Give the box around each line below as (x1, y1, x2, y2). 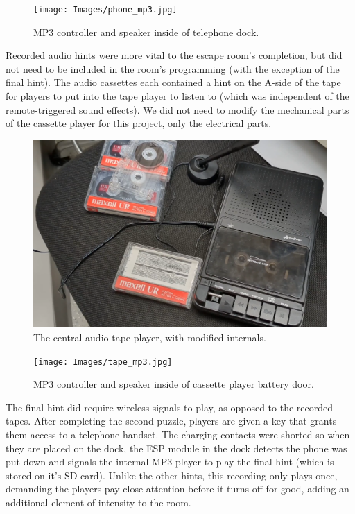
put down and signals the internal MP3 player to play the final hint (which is (6, 454, 334, 469)
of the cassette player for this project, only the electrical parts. (6, 116, 272, 130)
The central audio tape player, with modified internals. (33, 329, 266, 344)
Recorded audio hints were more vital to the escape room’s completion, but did (6, 48, 343, 62)
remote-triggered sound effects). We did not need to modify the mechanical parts (6, 102, 349, 117)
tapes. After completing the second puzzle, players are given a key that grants (6, 413, 337, 428)
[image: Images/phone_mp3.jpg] (33, 5, 177, 15)
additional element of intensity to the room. (6, 495, 191, 509)
